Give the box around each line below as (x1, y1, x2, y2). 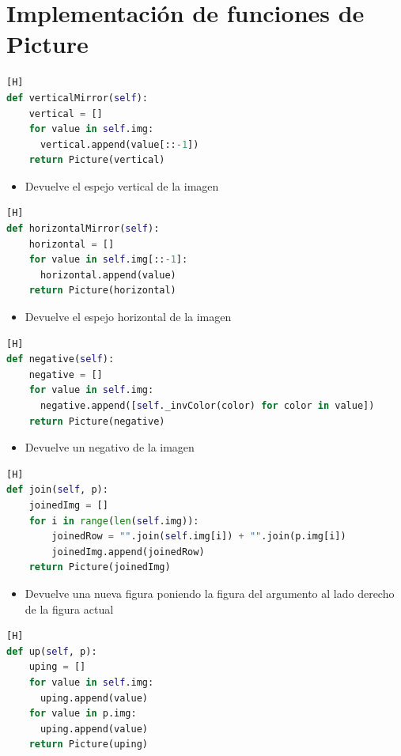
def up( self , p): (6, 645, 97, 657)
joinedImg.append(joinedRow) (51, 546, 205, 558)
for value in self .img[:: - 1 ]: (28, 254, 188, 266)
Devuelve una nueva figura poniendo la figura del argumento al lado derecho (25, 584, 395, 601)
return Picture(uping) (28, 739, 148, 750)
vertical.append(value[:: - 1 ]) (40, 138, 199, 150)
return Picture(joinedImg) (28, 561, 171, 573)
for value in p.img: (28, 708, 137, 720)
